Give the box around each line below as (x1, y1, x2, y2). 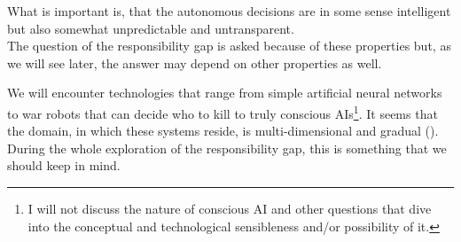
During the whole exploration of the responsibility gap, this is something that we (7, 138, 447, 157)
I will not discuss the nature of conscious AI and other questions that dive (27, 199, 432, 217)
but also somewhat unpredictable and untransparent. (7, 19, 294, 37)
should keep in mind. (7, 156, 121, 175)
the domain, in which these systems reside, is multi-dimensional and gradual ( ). (7, 121, 439, 140)
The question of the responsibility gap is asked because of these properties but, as (7, 36, 451, 55)
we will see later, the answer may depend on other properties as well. (7, 53, 382, 72)
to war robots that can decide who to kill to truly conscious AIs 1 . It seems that (7, 101, 438, 122)
